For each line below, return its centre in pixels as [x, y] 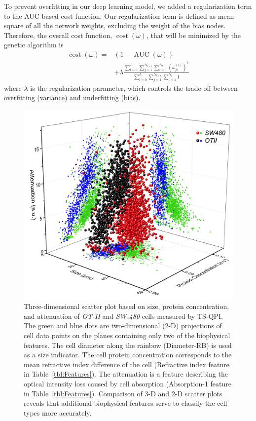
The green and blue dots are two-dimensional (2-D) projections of [123, 325]
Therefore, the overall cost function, [58, 35]
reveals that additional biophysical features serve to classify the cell [126, 403]
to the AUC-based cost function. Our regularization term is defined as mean [119, 16]
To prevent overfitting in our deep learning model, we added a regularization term [128, 6]
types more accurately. [58, 412]
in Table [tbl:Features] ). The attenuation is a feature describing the [126, 374]
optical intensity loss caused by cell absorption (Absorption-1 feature [128, 383]
